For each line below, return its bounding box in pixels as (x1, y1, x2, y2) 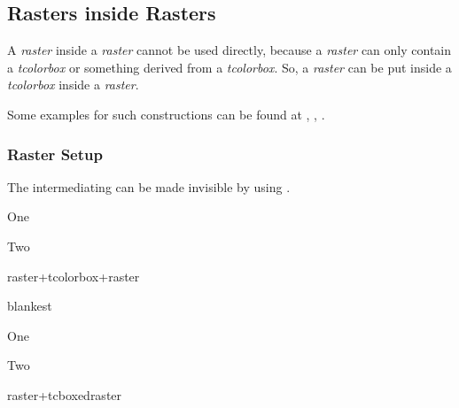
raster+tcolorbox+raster (7, 266, 140, 285)
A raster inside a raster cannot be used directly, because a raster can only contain (7, 41, 452, 59)
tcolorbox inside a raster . (7, 75, 139, 94)
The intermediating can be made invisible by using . (7, 177, 291, 196)
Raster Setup (7, 142, 103, 165)
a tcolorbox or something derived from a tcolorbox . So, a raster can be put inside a (7, 58, 452, 76)
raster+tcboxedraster (7, 385, 122, 404)
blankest (7, 296, 52, 315)
